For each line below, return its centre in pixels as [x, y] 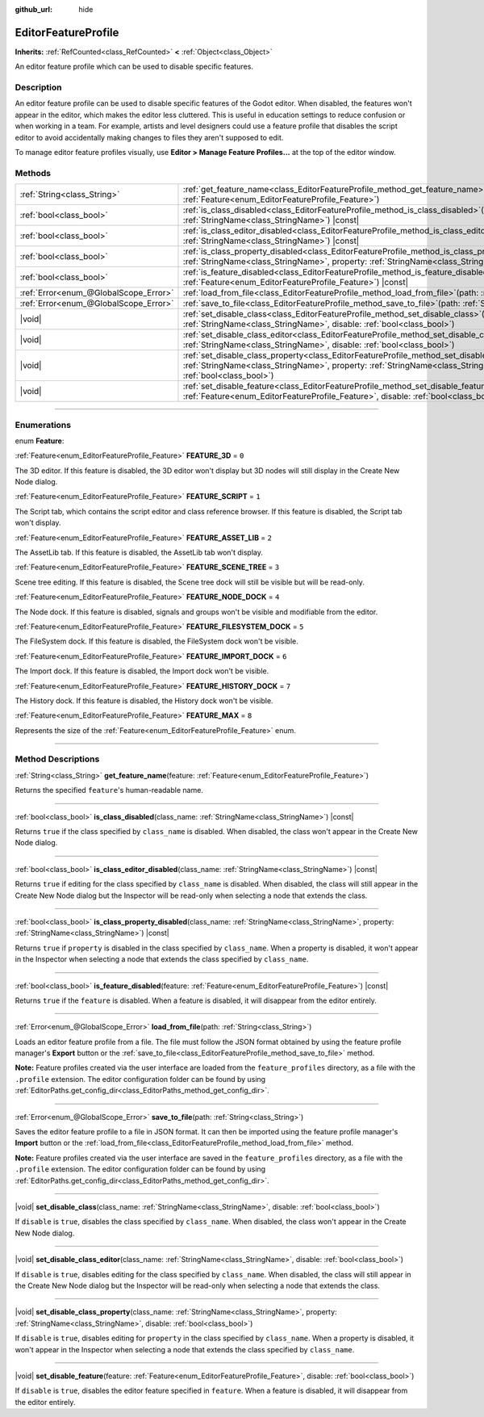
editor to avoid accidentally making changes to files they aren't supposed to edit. [149, 137]
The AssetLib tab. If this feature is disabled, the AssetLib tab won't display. [139, 552]
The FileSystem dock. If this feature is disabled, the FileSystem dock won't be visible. [156, 641]
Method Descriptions [57, 759]
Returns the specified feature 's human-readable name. [109, 790]
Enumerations [43, 425]
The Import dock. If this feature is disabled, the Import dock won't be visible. [142, 671]
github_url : [33, 9]
